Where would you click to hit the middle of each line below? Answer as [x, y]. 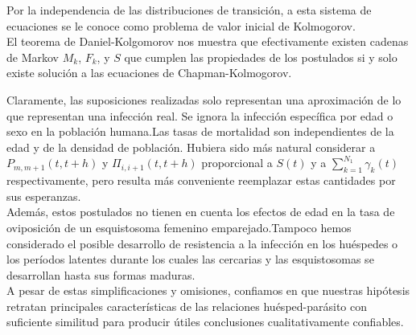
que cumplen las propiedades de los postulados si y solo [261, 57]
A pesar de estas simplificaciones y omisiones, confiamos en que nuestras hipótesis [208, 290]
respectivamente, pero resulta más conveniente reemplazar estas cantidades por [201, 180]
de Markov [33, 57]
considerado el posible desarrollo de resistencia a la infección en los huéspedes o [202, 243]
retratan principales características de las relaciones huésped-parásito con [187, 306]
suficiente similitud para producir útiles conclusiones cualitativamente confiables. [205, 322]
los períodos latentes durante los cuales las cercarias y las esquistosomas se [190, 259]
